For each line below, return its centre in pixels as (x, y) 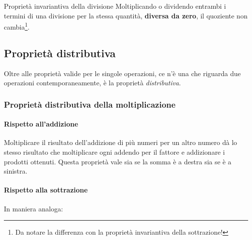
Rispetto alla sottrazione (46, 190)
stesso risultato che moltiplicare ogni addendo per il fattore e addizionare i (114, 152)
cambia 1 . (17, 26)
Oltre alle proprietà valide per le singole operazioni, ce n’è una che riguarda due (122, 73)
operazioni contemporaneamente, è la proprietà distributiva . (93, 83)
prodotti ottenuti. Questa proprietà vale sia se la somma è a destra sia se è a (118, 161)
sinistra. (16, 171)
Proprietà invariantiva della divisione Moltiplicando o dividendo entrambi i (115, 6)
